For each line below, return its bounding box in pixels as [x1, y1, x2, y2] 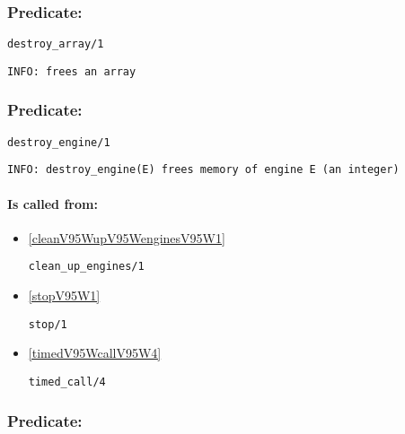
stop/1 [28, 317, 67, 331]
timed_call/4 [28, 375, 106, 388]
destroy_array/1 [7, 38, 104, 51]
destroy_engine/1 [7, 135, 110, 149]
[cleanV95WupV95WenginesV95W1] [28, 228, 225, 247]
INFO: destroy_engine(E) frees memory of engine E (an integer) [7, 163, 400, 177]
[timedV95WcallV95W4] [28, 343, 162, 362]
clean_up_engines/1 [28, 260, 145, 273]
